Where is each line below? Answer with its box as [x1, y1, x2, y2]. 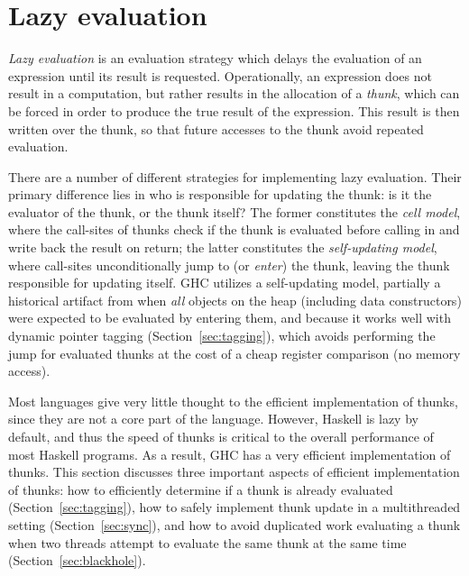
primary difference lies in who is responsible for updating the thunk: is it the [8, 185, 432, 204]
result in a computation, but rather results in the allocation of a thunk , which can [8, 84, 460, 103]
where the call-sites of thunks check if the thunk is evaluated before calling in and [8, 220, 460, 239]
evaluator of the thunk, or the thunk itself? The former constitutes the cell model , [8, 202, 461, 221]
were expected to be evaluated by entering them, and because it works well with [8, 308, 451, 327]
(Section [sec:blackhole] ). [8, 551, 146, 570]
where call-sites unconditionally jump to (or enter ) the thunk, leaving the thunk [8, 255, 450, 274]
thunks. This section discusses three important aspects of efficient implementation [8, 462, 460, 481]
